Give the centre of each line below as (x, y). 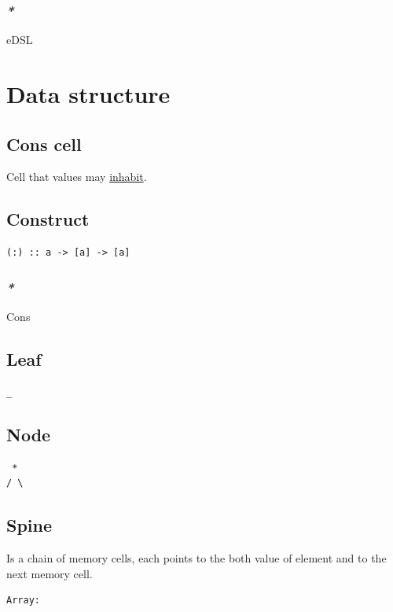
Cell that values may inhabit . (77, 177)
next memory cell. (50, 573)
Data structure (88, 94)
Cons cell (44, 144)
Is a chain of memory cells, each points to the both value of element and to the (196, 557)
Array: (23, 601)
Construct (48, 219)
